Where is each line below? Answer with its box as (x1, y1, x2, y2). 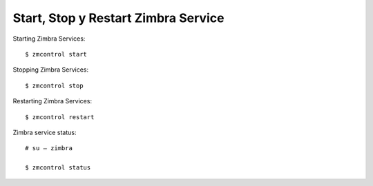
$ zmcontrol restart (25, 113, 95, 121)
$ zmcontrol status (25, 164, 91, 172)
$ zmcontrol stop (25, 81, 84, 90)
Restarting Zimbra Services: (12, 97, 93, 105)
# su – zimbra (25, 145, 73, 152)
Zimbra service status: (12, 128, 77, 136)
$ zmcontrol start (25, 50, 88, 58)
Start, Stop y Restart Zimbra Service (12, 10, 224, 25)
